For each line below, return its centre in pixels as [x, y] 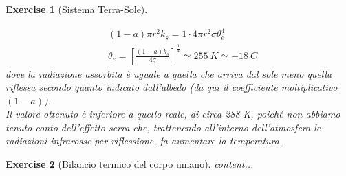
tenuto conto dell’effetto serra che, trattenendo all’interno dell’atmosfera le [163, 127]
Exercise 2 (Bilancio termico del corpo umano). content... [130, 164]
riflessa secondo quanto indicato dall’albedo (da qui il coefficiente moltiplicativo [172, 87]
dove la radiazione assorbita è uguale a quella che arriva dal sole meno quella [169, 73]
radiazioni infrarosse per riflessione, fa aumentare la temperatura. [144, 141]
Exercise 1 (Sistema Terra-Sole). [77, 9]
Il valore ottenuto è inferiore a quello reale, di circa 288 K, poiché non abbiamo [173, 114]
